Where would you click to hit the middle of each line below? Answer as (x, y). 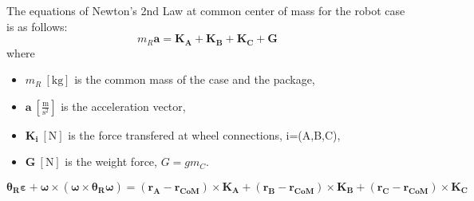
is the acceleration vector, (123, 106)
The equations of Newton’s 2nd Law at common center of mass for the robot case (206, 10)
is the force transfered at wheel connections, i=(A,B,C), (204, 134)
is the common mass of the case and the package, (195, 79)
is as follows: (37, 26)
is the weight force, (111, 162)
